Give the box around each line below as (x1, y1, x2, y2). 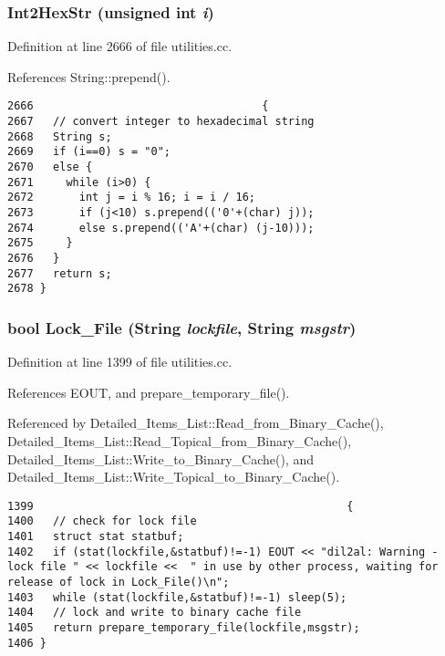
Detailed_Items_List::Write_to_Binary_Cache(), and (7, 449, 315, 468)
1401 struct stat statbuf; (7, 530, 184, 544)
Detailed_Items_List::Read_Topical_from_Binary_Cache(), (7, 431, 352, 450)
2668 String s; (7, 130, 112, 143)
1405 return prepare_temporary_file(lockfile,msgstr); (7, 620, 360, 634)
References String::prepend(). (7, 67, 171, 86)
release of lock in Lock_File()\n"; (7, 576, 230, 588)
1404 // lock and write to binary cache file (7, 606, 302, 620)
